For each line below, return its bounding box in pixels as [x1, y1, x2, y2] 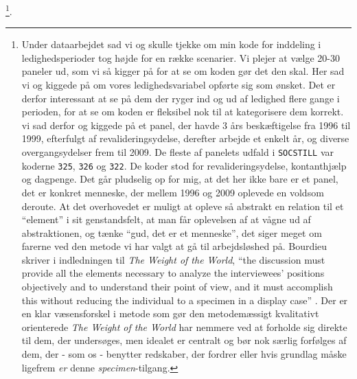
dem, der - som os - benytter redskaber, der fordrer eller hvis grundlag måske [21, 347, 347, 361]
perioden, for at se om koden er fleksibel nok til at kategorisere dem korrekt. [21, 104, 344, 119]
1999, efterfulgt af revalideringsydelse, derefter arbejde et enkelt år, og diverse [21, 131, 349, 146]
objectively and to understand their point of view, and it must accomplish [21, 279, 333, 294]
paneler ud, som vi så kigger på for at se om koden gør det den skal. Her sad [21, 64, 345, 78]
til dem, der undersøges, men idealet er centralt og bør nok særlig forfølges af [21, 333, 347, 347]
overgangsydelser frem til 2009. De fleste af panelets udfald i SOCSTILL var [21, 145, 334, 159]
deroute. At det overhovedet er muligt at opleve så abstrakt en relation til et [21, 198, 344, 213]
